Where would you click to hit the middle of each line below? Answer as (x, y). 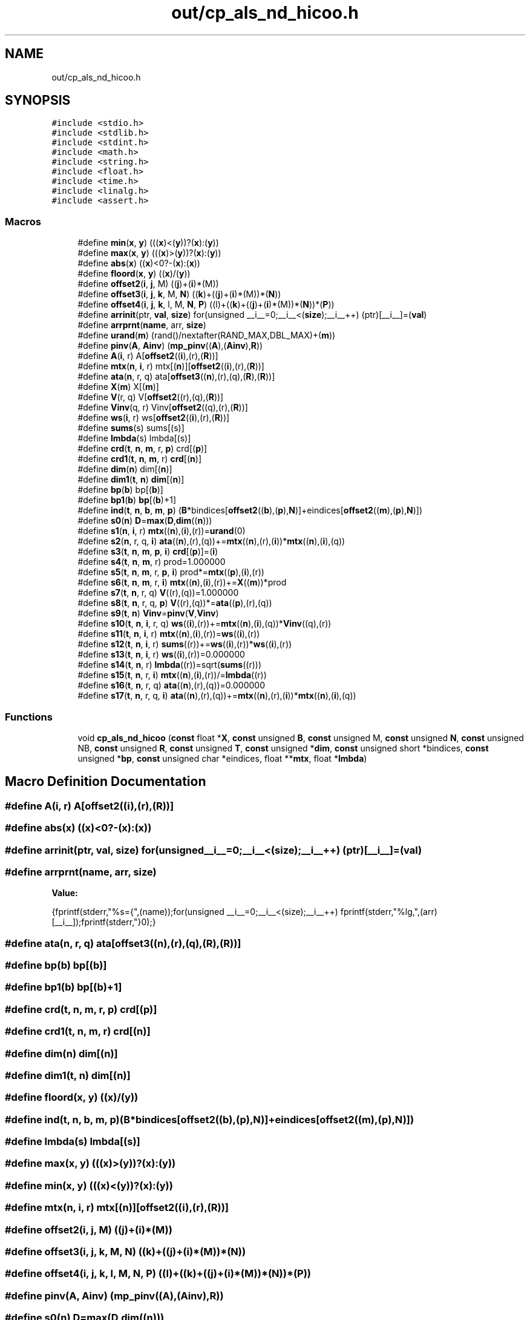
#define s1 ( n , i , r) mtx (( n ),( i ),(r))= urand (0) (162, 531)
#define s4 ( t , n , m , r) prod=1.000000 (152, 562)
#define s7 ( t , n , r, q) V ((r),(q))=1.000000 (158, 593)
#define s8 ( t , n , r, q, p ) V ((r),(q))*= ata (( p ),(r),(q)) (175, 603)
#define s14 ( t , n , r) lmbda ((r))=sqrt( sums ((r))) (170, 665)
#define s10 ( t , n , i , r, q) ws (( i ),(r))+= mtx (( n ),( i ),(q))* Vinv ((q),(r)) (204, 624)
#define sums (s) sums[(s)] (131, 428)
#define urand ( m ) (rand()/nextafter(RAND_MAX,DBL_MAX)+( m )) (207, 335)
